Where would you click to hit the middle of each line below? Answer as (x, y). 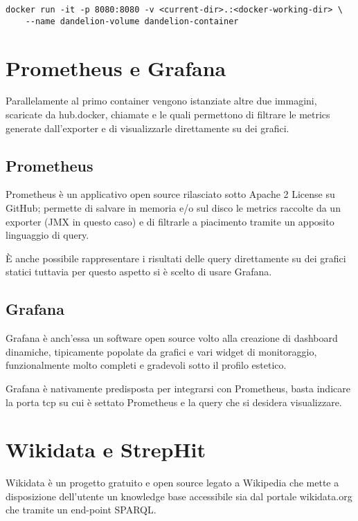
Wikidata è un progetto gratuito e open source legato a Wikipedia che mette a (172, 483)
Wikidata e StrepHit (106, 449)
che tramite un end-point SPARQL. (81, 510)
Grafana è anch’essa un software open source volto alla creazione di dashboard (172, 338)
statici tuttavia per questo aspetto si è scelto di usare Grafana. (139, 272)
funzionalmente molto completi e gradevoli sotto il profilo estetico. (146, 365)
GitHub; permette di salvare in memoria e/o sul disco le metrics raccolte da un (173, 208)
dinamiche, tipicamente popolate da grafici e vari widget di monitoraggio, (161, 351)
